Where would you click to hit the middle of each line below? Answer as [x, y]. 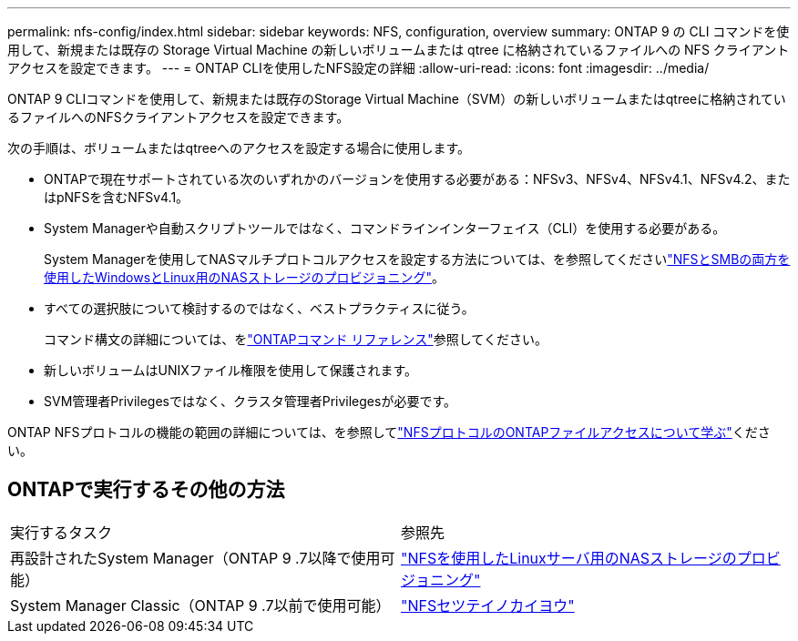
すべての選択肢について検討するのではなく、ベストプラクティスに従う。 [259, 308]
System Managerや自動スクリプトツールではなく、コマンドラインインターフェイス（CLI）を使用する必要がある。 [385, 228]
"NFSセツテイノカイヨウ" [488, 605]
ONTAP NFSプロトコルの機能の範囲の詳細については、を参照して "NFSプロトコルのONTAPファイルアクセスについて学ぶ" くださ [389, 432]
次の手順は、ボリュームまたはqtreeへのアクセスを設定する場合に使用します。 [239, 148]
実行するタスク [61, 532]
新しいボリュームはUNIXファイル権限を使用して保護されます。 [231, 370]
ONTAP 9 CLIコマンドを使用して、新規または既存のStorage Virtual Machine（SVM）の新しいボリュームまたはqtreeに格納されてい [397, 99]
